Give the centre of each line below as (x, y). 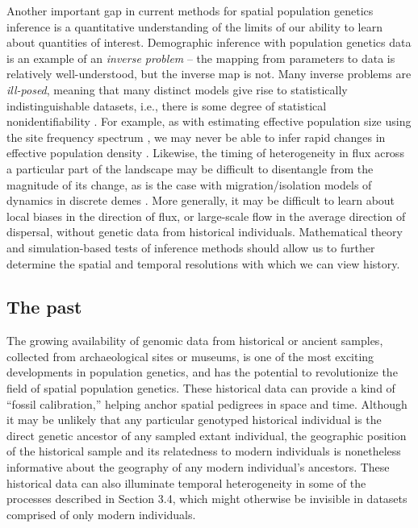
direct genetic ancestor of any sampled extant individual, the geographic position (207, 435)
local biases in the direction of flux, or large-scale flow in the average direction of (206, 216)
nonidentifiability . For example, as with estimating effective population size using (209, 121)
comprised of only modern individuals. (101, 514)
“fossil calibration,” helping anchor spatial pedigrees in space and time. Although (207, 403)
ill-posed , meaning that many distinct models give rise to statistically (177, 89)
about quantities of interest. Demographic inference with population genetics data (209, 42)
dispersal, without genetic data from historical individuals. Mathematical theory (205, 232)
